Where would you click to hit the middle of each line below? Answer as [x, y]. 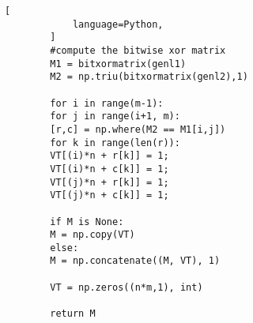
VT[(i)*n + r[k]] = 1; [110, 156]
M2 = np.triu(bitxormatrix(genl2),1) [149, 77]
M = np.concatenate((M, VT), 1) [135, 261]
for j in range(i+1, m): [115, 116]
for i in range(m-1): [107, 103]
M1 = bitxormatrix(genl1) [118, 64]
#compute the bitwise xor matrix [138, 50]
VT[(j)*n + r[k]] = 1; [110, 182]
